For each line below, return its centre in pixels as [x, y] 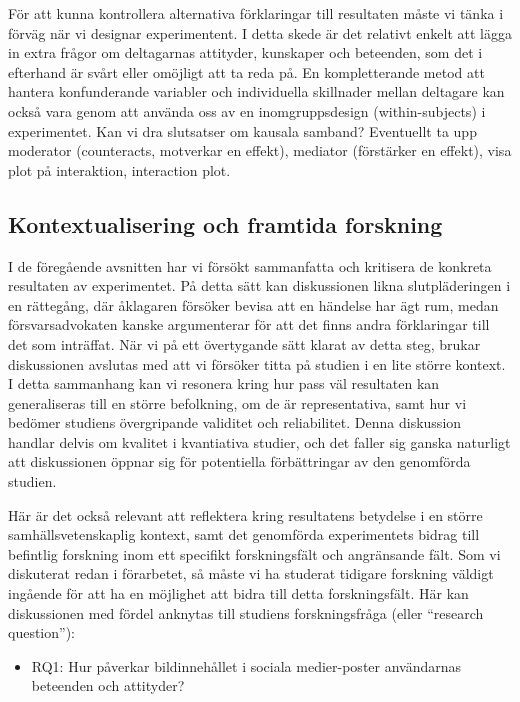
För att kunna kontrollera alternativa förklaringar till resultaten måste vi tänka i [256, 13]
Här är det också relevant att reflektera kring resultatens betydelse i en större [245, 514]
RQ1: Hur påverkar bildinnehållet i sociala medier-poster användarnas [246, 665]
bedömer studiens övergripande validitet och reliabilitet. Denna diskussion [235, 422]
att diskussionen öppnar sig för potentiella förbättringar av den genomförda [239, 461]
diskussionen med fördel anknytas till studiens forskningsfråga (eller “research [246, 612]
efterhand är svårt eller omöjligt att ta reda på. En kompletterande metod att [246, 71]
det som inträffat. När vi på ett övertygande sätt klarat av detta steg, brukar [244, 343]
